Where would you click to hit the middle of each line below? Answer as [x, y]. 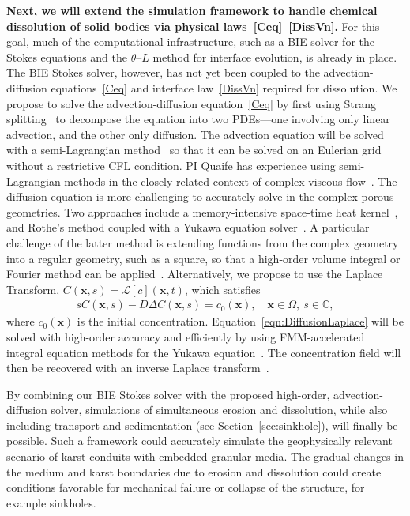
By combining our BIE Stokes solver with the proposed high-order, [168, 394]
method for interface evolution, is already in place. [275, 56]
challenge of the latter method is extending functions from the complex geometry [203, 242]
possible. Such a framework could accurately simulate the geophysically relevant [199, 441]
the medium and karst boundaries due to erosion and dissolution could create [194, 471]
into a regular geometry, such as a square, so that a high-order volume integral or [203, 258]
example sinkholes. [51, 502]
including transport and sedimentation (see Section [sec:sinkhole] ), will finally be [202, 425]
